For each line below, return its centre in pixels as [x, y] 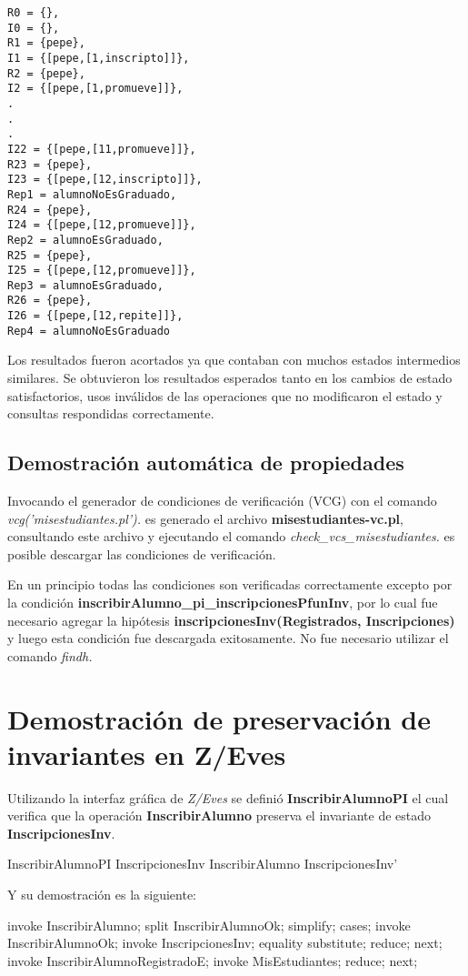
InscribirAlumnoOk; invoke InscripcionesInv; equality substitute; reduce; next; [225, 943]
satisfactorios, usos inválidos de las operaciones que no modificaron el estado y [225, 395]
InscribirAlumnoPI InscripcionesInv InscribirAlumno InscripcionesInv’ [203, 864]
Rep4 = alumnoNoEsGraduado [89, 331]
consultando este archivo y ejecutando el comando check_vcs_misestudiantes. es [231, 536]
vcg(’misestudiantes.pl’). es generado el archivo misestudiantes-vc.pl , [205, 518]
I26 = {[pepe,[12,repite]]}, [95, 316]
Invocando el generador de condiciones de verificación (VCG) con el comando [222, 501]
